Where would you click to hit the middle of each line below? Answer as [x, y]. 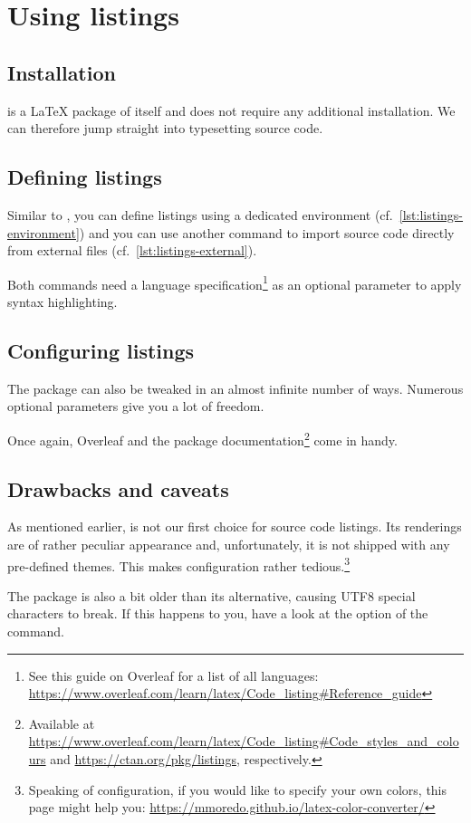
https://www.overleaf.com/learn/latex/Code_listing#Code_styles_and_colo [244, 741]
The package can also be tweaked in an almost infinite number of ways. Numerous [235, 388]
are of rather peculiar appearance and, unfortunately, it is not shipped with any [229, 545]
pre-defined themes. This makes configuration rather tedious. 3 [179, 564]
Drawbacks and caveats [118, 488]
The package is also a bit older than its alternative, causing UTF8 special [211, 595]
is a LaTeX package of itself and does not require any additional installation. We [231, 110]
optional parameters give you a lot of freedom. [136, 406]
